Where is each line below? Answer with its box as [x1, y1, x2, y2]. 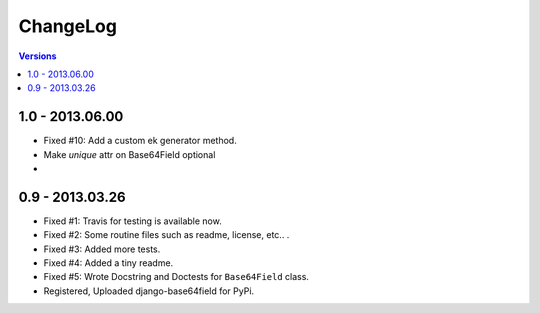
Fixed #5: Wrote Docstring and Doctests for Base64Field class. [43, 271, 310, 283]
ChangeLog [18, 15, 117, 37]
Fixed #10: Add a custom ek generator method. [43, 135, 237, 147]
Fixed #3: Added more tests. [43, 243, 161, 255]
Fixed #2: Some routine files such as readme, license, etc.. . [43, 229, 290, 241]
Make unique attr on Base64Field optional [43, 148, 216, 160]
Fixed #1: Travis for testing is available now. [43, 215, 222, 227]
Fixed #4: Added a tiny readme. [43, 257, 174, 269]
